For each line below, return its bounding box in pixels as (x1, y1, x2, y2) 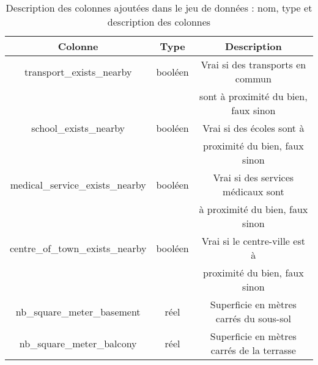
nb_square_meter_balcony (19, 336, 137, 350)
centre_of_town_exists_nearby (10, 240, 147, 255)
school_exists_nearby (31, 121, 125, 135)
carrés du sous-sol (215, 311, 291, 325)
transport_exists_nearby (24, 64, 132, 79)
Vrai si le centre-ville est (201, 234, 305, 248)
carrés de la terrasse (210, 343, 296, 357)
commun (235, 71, 272, 85)
